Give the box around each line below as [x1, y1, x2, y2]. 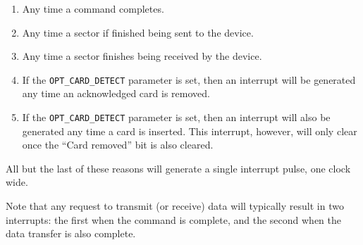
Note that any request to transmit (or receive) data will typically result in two [6, 199, 344, 213]
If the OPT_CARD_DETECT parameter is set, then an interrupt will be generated [22, 72, 356, 87]
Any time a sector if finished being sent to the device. [22, 25, 254, 39]
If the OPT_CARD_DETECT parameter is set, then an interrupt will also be [22, 110, 331, 125]
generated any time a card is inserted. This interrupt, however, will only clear [22, 123, 357, 138]
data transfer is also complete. [6, 226, 136, 241]
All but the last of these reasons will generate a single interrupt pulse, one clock [6, 161, 351, 175]
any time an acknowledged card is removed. [22, 86, 210, 101]
